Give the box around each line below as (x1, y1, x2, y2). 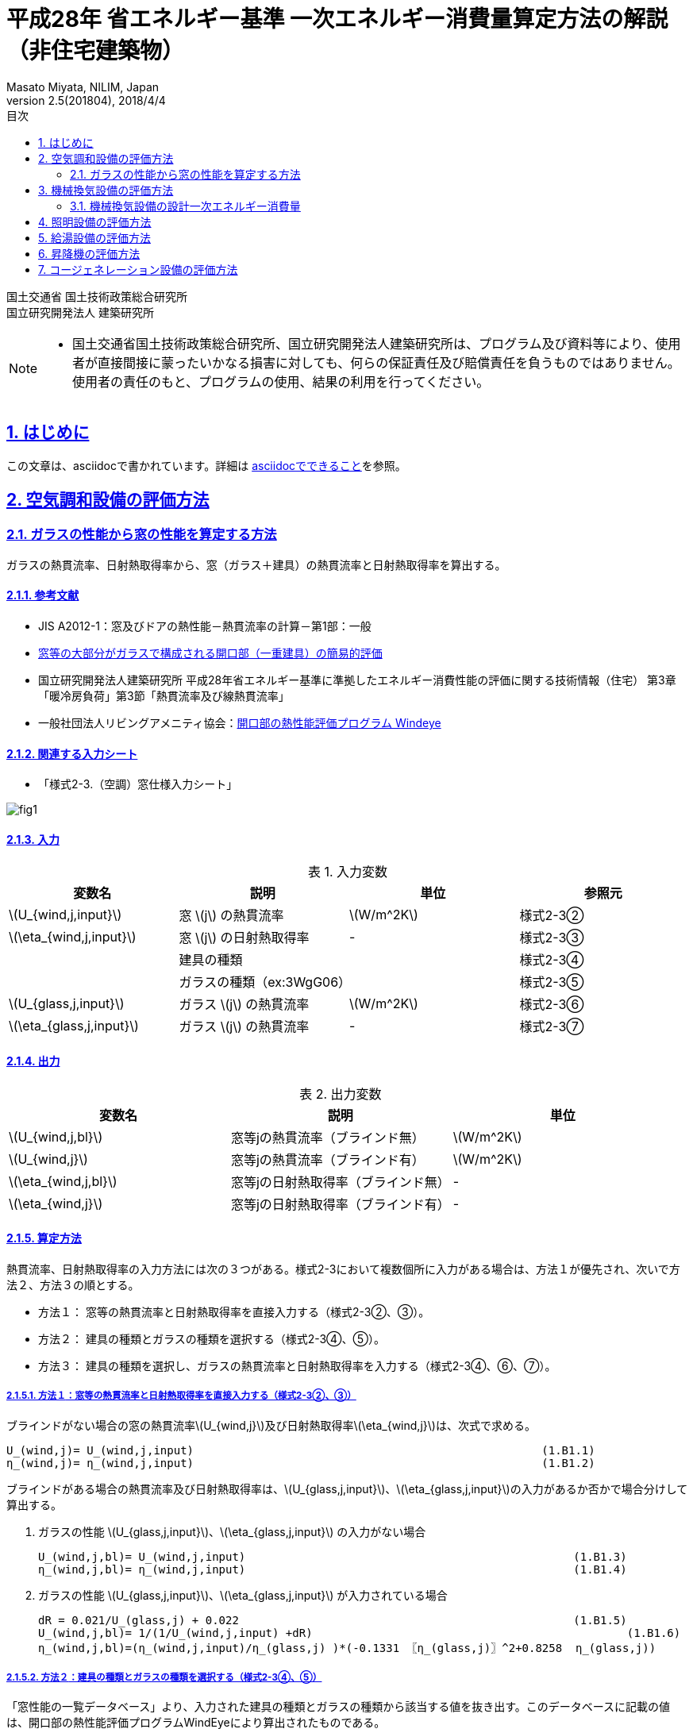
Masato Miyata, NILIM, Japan (6, 79, 160, 94)
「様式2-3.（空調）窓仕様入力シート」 (38, 777, 238, 791)
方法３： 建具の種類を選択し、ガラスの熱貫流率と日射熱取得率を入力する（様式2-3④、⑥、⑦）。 (38, 1358, 556, 1373)
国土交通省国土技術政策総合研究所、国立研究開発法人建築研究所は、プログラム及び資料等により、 (72, 335, 656, 352)
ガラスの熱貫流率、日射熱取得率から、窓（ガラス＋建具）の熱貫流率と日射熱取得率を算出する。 (6, 557, 506, 572)
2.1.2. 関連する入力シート (6, 746, 138, 761)
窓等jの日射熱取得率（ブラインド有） (230, 1196, 450, 1212)
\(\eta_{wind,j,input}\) (9, 929, 137, 945)
